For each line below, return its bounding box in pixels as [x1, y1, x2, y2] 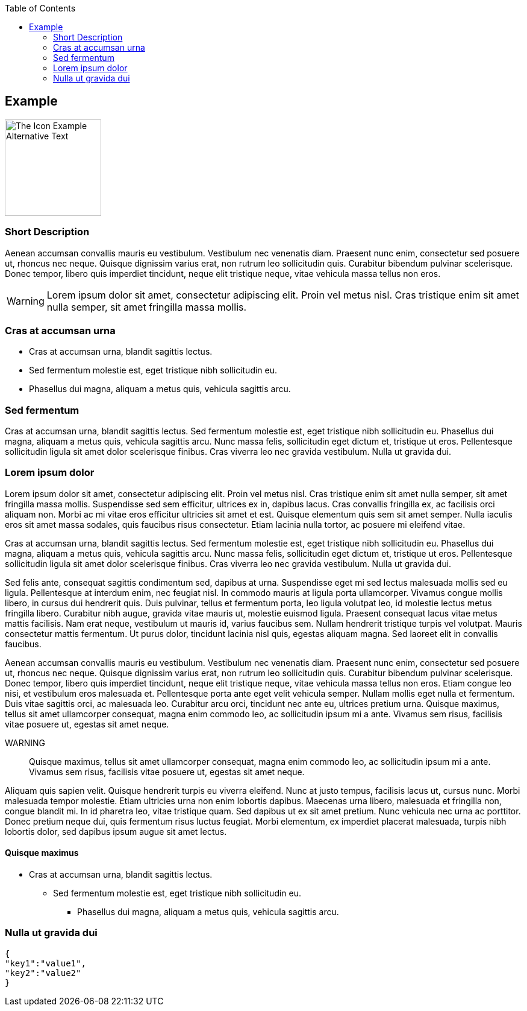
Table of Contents [5, 3, 76, 13]
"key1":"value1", [5, 958, 86, 968]
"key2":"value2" [5, 968, 81, 978]
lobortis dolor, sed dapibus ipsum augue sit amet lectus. [5, 826, 227, 837]
